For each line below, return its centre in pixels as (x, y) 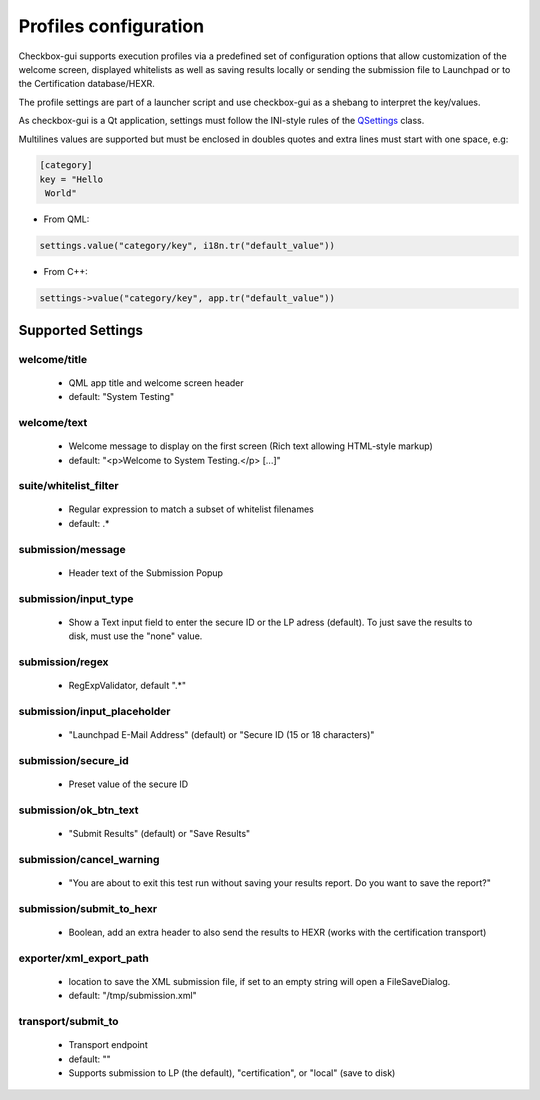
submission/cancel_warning (89, 859)
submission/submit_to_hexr (88, 908)
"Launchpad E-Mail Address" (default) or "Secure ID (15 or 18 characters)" (221, 735)
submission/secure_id (73, 760)
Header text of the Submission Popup (146, 572)
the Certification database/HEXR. (86, 84)
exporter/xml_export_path (84, 958)
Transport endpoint (108, 1045)
